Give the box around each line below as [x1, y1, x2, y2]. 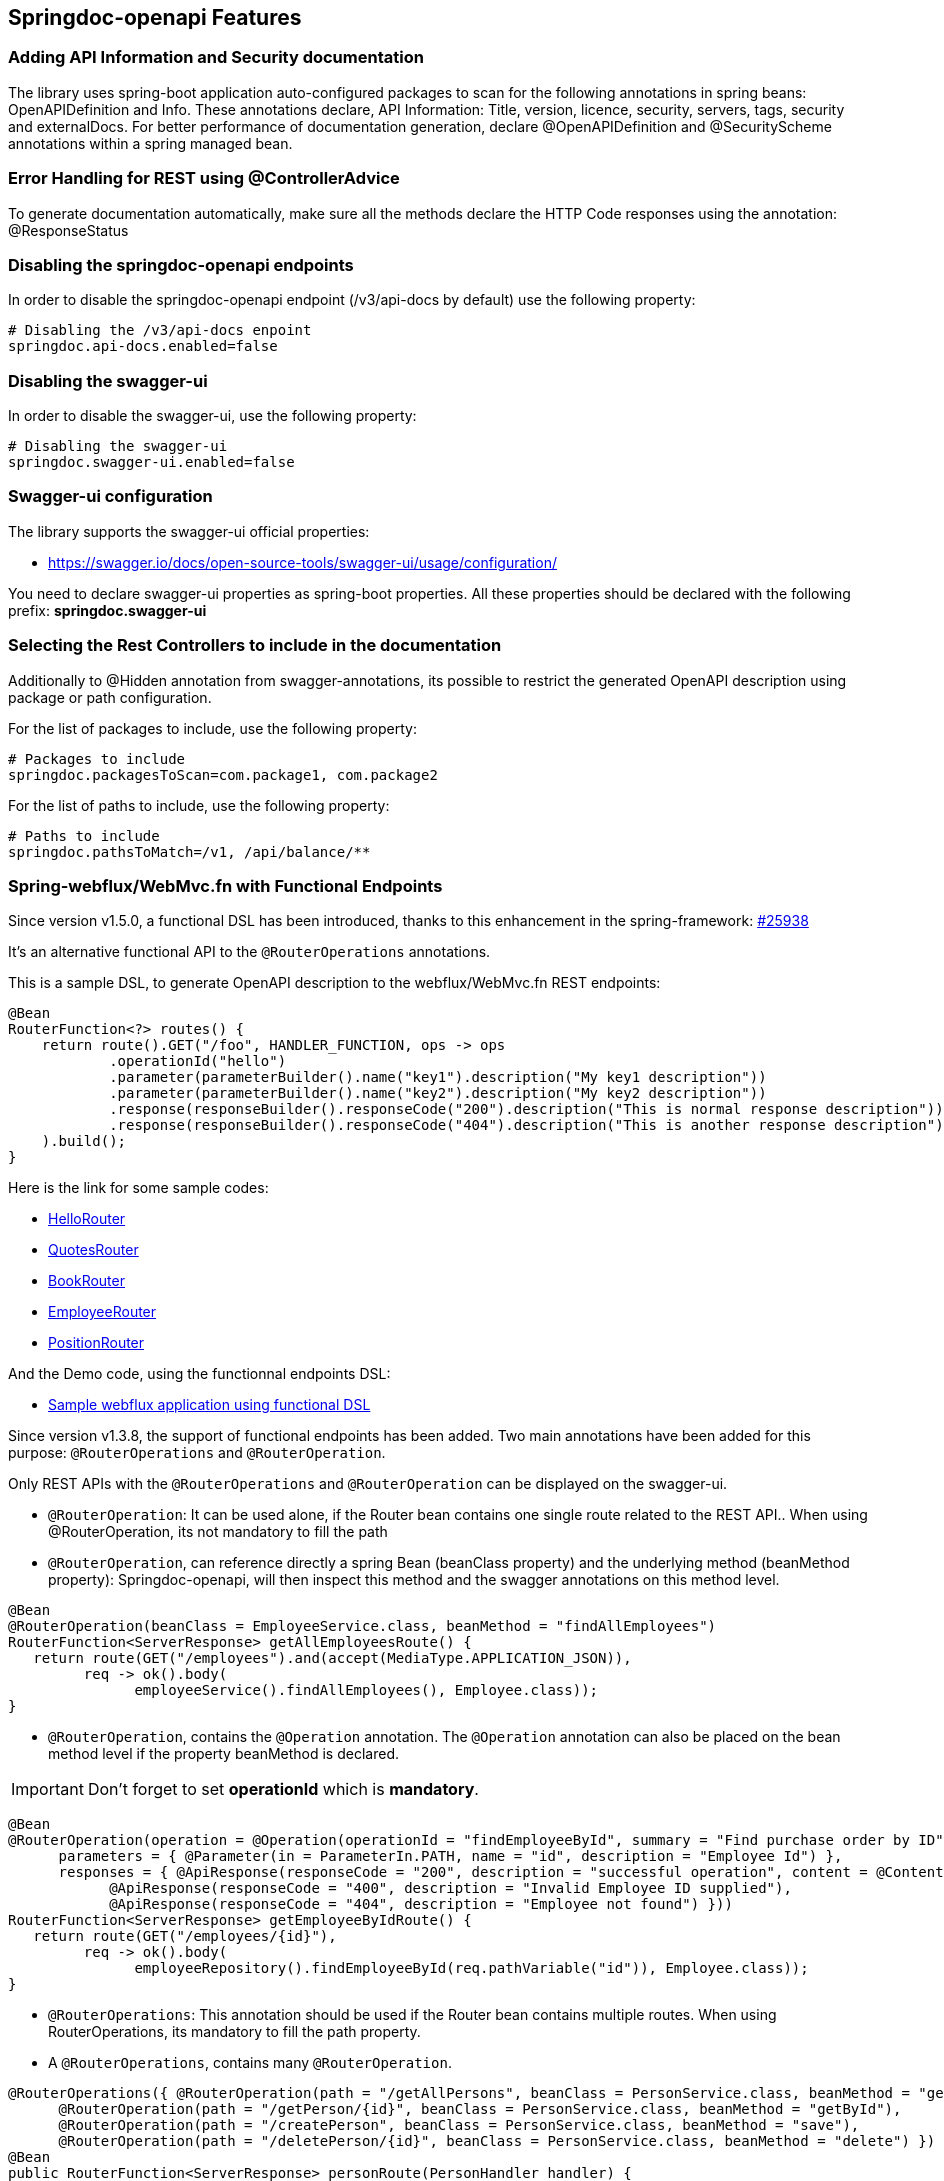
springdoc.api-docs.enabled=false [8, 338, 278, 355]
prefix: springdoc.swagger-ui [8, 601, 207, 619]
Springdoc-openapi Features [8, 5, 302, 30]
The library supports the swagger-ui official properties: [8, 522, 370, 540]
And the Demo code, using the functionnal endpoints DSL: [8, 1365, 391, 1383]
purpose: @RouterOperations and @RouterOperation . [8, 1444, 386, 1462]
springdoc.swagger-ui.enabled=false [8, 454, 295, 471]
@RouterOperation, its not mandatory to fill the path [48, 1523, 388, 1541]
